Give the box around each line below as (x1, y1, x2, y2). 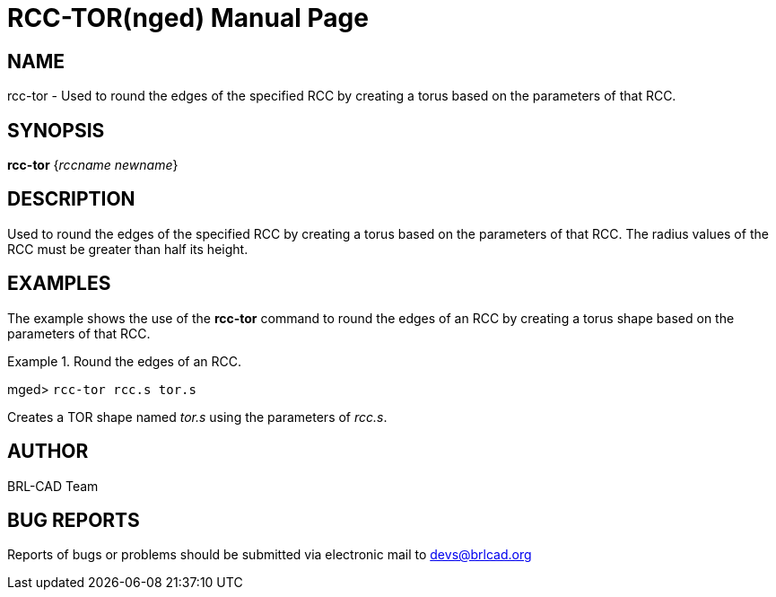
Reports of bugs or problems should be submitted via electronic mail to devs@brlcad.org (7, 547, 532, 563)
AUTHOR (7, 440, 89, 463)
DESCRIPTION (7, 188, 135, 211)
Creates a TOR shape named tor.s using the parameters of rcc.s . (7, 408, 388, 425)
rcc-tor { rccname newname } (7, 157, 179, 173)
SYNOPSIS (7, 119, 105, 142)
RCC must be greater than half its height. (7, 241, 248, 257)
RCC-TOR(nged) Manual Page (7, 3, 369, 33)
